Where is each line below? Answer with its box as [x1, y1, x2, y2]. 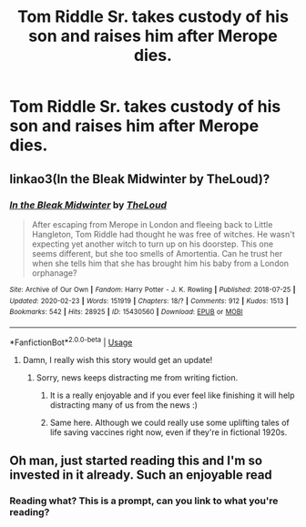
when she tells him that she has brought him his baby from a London [31, 258, 290, 269]
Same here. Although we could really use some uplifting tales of [49, 417, 290, 428]
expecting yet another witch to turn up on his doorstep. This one [31, 238, 274, 249]
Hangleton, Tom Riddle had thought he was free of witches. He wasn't [31, 228, 296, 239]
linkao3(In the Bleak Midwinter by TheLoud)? [9, 171, 270, 187]
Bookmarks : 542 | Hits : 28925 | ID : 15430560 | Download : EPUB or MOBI [9, 308, 243, 317]
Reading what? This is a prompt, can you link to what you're [9, 494, 279, 507]
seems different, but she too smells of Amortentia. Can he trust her [31, 248, 283, 258]
